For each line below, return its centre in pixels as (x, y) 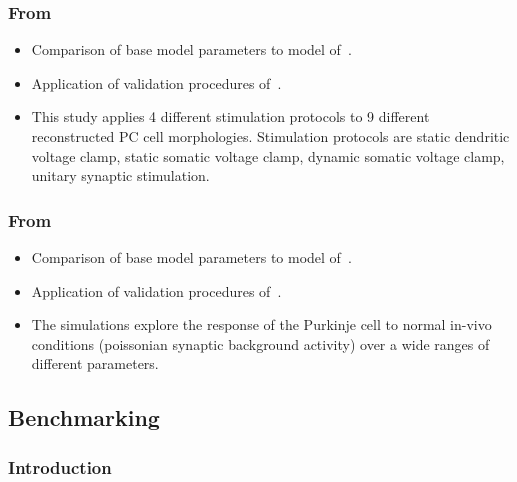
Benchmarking (84, 417)
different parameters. (95, 363)
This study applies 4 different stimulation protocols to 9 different (230, 116)
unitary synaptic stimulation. (120, 175)
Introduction (60, 466)
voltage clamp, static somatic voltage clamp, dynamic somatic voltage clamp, (268, 155)
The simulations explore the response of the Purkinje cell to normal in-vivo (261, 324)
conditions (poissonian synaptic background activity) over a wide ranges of (260, 343)
